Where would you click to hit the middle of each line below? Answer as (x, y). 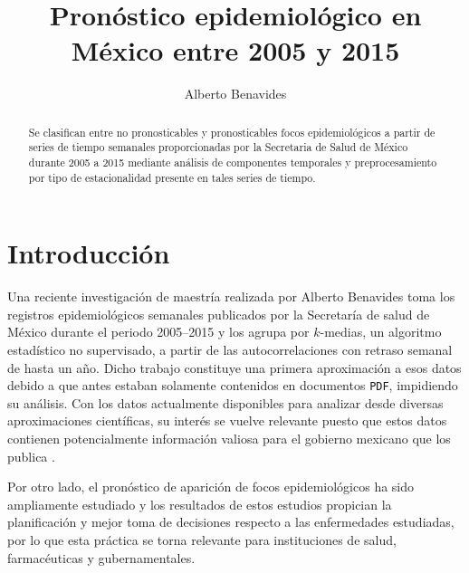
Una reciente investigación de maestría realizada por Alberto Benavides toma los (231, 296)
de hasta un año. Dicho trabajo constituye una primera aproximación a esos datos (234, 367)
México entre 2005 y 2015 (235, 50)
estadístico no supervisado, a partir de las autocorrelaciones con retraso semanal (230, 350)
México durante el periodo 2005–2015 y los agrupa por (158, 332)
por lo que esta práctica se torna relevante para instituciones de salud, (202, 540)
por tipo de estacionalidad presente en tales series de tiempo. (172, 177)
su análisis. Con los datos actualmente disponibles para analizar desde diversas (225, 402)
